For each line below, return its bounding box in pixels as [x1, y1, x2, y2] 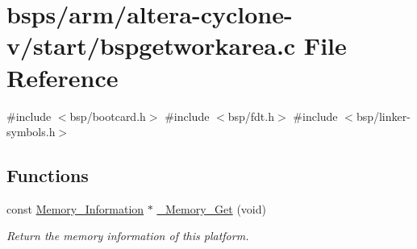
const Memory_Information [6, 200, 144, 217]
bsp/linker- [356, 107, 411, 124]
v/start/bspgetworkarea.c [6, 29, 296, 62]
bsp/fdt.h [227, 107, 274, 124]
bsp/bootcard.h [69, 107, 146, 124]
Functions [6, 163, 89, 188]
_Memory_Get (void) [156, 200, 266, 217]
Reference [6, 60, 119, 93]
